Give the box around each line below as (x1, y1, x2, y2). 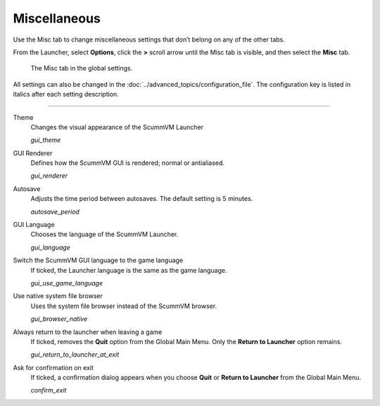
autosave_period (30, 207, 80, 216)
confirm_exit (30, 386, 67, 395)
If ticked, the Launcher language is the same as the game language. (30, 266, 228, 274)
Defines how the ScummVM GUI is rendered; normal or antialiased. (30, 159, 225, 167)
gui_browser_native (30, 314, 88, 324)
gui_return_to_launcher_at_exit (30, 350, 120, 359)
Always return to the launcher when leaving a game (13, 328, 163, 336)
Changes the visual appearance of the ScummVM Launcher (30, 123, 204, 131)
